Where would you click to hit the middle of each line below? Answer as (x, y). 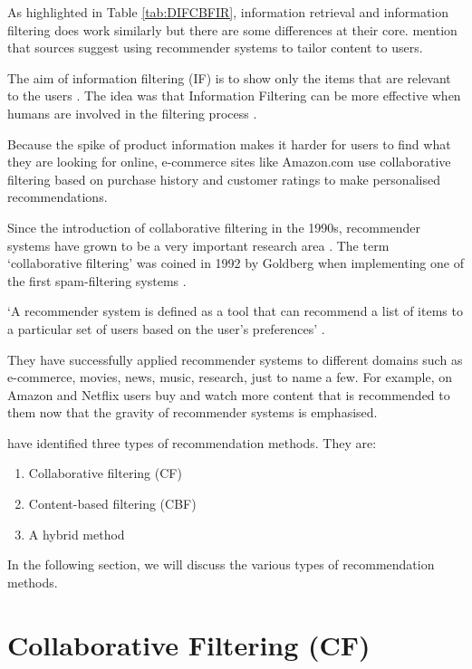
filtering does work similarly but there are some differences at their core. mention (232, 29)
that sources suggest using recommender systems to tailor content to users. (215, 48)
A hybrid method (77, 534)
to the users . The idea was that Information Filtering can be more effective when (234, 96)
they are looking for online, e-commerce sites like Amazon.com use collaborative (229, 162)
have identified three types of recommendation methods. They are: (192, 442)
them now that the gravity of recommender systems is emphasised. (193, 412)
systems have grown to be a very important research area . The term (198, 245)
